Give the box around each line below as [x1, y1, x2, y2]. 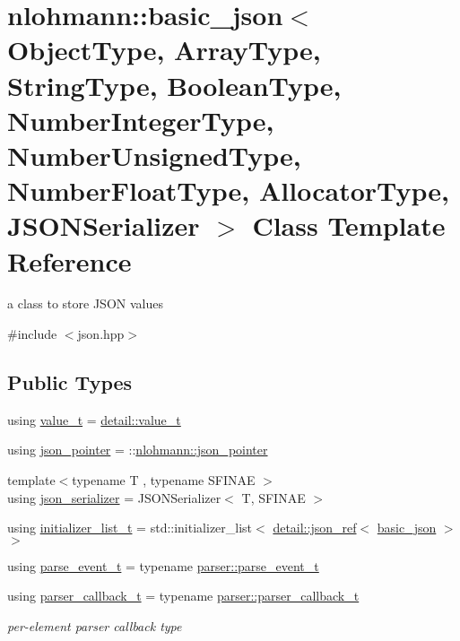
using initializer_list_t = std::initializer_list [7, 518, 253, 537]
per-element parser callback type [7, 616, 182, 635]
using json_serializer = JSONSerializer [7, 488, 221, 507]
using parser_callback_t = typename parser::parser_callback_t [7, 586, 360, 605]
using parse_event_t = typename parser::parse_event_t [7, 556, 319, 575]
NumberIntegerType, [7, 101, 274, 138]
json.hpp [77, 325, 125, 343]
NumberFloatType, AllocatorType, [7, 172, 450, 209]
